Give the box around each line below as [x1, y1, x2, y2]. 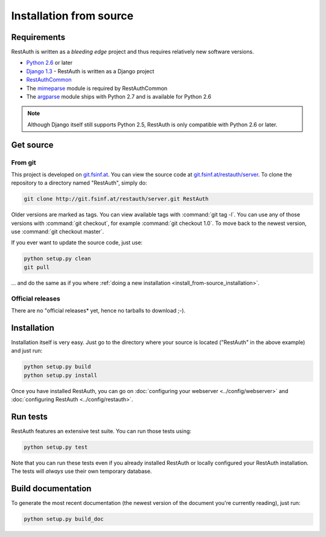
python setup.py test [24, 443, 88, 451]
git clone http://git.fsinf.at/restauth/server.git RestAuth [24, 195, 209, 203]
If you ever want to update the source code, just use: [11, 239, 143, 246]
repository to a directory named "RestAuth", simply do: [11, 179, 147, 187]
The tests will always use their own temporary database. [11, 467, 152, 475]
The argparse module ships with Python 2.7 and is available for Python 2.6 [26, 93, 211, 100]
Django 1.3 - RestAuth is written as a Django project [26, 67, 155, 75]
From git [11, 158, 36, 166]
